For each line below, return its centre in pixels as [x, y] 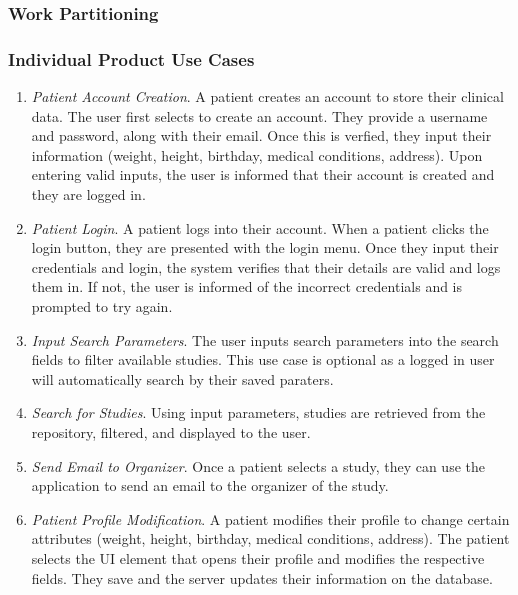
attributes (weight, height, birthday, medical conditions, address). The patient [270, 538]
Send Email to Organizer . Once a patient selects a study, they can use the [258, 465]
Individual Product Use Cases [131, 58]
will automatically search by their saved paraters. [182, 378]
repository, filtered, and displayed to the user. [171, 431]
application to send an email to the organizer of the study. [210, 485]
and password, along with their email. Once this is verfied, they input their [261, 135]
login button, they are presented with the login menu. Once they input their [265, 247]
